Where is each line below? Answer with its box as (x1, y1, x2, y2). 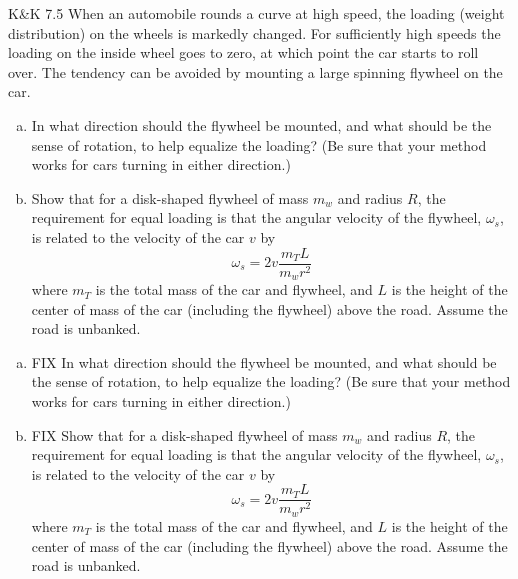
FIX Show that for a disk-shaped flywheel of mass (31, 424, 338, 445)
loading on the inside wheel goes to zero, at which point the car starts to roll (8, 42, 479, 63)
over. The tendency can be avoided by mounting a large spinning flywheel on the (8, 61, 503, 82)
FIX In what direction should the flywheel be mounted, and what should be (31, 351, 497, 372)
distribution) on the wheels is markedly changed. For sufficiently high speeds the (8, 22, 501, 43)
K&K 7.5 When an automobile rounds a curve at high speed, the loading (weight (8, 3, 505, 23)
